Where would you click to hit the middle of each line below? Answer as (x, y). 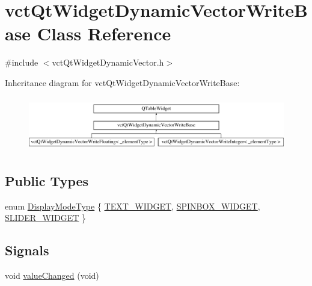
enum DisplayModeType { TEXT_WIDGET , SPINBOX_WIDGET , (133, 206)
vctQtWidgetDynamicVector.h (108, 62)
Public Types (47, 180)
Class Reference (104, 33)
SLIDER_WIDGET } (46, 218)
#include (22, 62)
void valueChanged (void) (52, 275)
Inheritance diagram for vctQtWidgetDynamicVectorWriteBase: (122, 82)
